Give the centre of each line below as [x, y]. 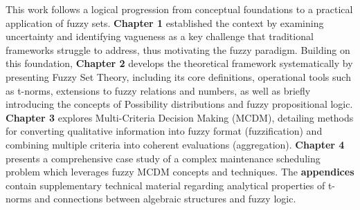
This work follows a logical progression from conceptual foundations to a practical [179, 9]
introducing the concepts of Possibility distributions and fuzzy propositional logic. [179, 104]
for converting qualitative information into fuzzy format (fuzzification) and [164, 131]
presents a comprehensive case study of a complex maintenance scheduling [163, 158]
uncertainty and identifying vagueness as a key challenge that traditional [160, 36]
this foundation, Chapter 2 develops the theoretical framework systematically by [179, 63]
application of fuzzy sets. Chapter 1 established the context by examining [165, 22]
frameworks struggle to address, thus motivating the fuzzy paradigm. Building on [178, 49]
